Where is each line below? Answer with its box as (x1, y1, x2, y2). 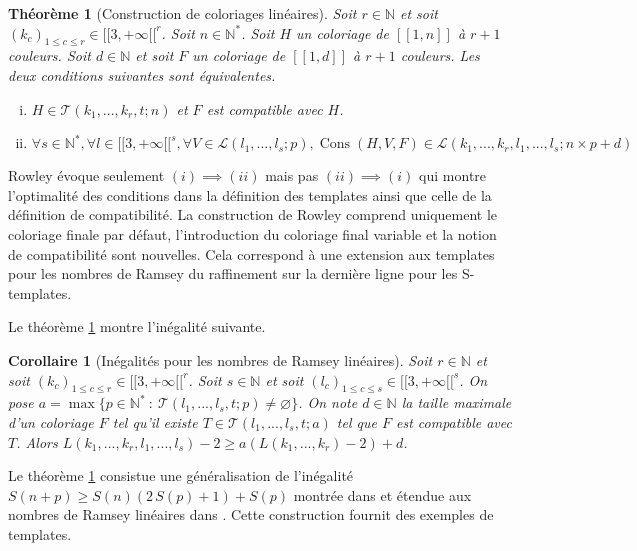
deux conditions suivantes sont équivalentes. (8, 64, 276, 85)
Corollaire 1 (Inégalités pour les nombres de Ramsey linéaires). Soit (8, 349, 433, 370)
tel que (336, 411, 377, 432)
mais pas (265, 165, 319, 186)
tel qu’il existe (112, 411, 198, 432)
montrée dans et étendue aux (293, 484, 472, 505)
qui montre (419, 165, 487, 186)
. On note (298, 392, 358, 413)
